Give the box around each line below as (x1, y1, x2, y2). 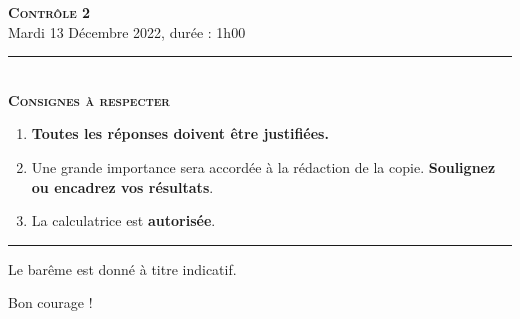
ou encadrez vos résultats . (31, 176, 214, 197)
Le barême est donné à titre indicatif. (8, 258, 237, 279)
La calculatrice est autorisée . (31, 210, 216, 231)
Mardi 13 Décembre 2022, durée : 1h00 (8, 21, 246, 42)
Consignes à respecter (8, 89, 170, 110)
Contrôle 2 (8, 2, 91, 22)
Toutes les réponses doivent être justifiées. (31, 123, 329, 144)
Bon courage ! (8, 292, 93, 313)
